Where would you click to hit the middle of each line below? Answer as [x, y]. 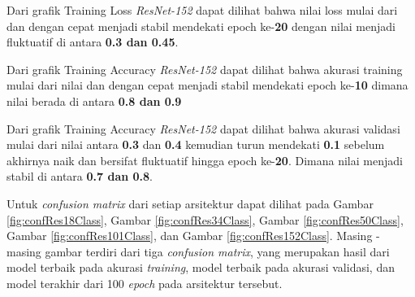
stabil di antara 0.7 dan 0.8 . [80, 176]
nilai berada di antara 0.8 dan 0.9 [94, 100]
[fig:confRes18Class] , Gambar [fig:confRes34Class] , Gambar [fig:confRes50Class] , [205, 219]
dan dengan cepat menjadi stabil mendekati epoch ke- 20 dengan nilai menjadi [201, 26]
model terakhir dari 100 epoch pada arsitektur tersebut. [145, 283]
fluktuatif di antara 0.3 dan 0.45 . [93, 42]
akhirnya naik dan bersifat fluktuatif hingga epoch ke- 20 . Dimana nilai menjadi [205, 160]
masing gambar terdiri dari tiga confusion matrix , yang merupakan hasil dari [198, 251]
